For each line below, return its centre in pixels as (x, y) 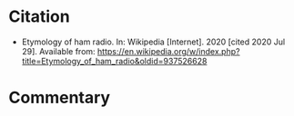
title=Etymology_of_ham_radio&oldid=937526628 (114, 61)
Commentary (60, 98)
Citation (39, 17)
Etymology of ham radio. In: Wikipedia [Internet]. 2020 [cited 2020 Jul (153, 42)
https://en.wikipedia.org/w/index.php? (169, 51)
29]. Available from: (59, 51)
